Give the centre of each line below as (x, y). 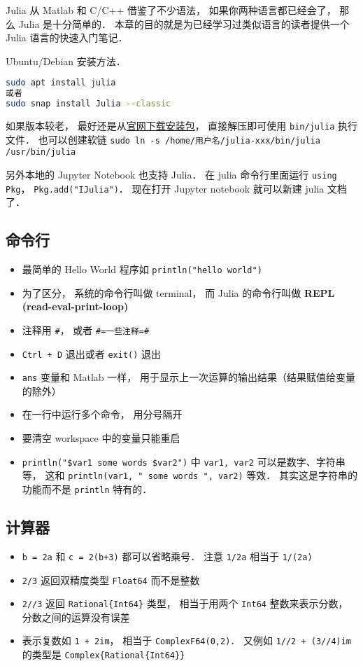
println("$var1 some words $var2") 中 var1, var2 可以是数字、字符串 (184, 461)
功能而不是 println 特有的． (87, 488)
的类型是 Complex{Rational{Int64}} (104, 654)
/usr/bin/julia (41, 152)
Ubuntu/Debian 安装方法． (66, 61)
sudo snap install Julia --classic (88, 104)
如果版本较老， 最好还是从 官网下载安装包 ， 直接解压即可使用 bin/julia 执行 (182, 125)
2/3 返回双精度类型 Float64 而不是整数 (111, 580)
